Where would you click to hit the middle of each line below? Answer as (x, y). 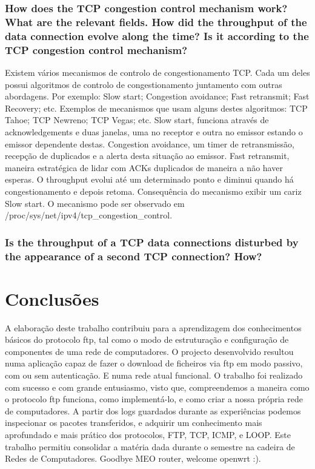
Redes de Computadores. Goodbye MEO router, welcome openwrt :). (133, 458)
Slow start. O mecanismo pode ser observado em (95, 203)
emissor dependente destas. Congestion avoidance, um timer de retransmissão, (150, 143)
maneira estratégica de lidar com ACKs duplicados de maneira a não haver (144, 167)
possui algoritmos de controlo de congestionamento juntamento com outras (144, 84)
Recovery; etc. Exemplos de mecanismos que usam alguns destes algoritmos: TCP (156, 108)
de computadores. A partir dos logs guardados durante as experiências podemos (153, 410)
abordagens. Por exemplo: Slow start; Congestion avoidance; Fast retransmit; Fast (157, 96)
